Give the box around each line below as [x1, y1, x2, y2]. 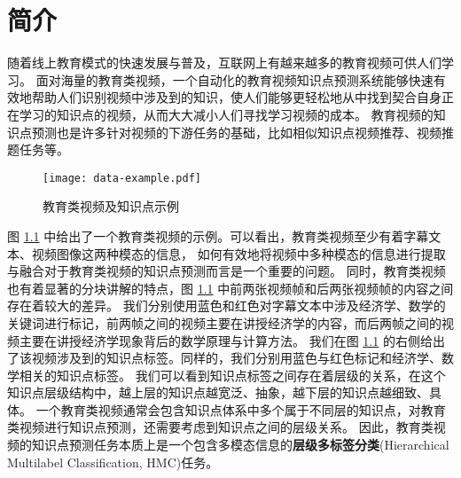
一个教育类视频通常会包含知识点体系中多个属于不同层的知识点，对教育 [35, 400, 446, 419]
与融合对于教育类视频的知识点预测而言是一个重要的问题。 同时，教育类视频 [7, 262, 446, 280]
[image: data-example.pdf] [43, 171, 201, 184]
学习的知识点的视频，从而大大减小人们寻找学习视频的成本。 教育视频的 [19, 105, 434, 123]
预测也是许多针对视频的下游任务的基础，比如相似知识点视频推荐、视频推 [31, 122, 454, 141]
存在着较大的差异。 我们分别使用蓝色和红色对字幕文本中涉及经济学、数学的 [7, 296, 446, 315]
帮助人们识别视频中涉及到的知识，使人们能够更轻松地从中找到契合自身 [31, 88, 441, 106]
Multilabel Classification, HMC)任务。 [7, 452, 219, 471]
